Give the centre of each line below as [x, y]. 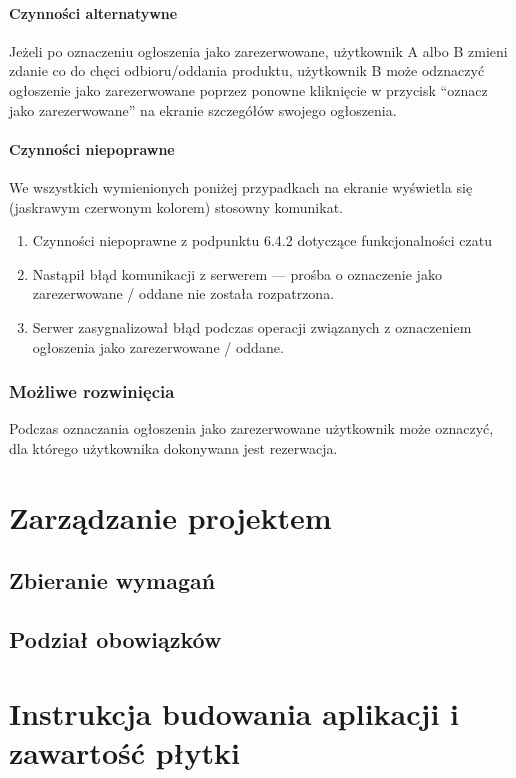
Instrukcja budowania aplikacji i [234, 712]
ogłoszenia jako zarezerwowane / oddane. [158, 346]
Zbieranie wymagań [112, 580]
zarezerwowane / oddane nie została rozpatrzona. [183, 293]
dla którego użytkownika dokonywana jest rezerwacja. [173, 447]
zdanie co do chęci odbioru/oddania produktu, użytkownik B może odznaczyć [247, 70]
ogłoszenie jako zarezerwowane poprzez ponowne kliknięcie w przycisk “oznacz [248, 89]
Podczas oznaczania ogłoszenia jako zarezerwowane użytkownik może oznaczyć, [251, 428]
